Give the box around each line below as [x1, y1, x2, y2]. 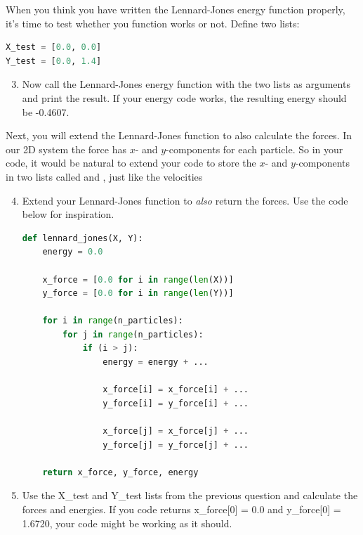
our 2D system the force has [6, 141, 126, 156]
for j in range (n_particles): [62, 329, 204, 340]
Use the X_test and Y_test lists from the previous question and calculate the [22, 488, 358, 503]
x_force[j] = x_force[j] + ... [103, 426, 249, 437]
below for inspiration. [22, 207, 114, 221]
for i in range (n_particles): [42, 316, 183, 326]
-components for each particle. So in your [166, 141, 343, 156]
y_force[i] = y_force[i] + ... [103, 398, 249, 408]
